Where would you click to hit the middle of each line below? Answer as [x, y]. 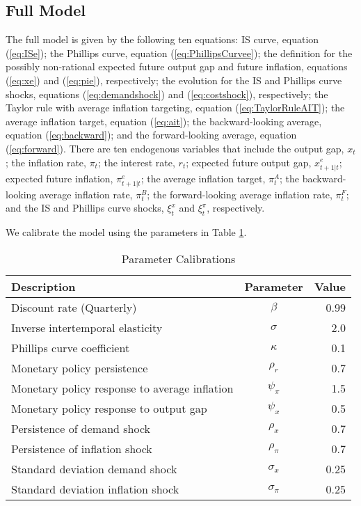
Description [43, 286]
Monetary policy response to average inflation [122, 388]
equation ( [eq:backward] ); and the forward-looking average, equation [151, 135]
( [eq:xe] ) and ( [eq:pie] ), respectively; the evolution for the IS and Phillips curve [174, 80]
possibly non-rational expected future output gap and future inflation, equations [177, 66]
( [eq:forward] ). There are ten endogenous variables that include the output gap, [175, 148]
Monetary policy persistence [80, 367]
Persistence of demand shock [81, 428]
